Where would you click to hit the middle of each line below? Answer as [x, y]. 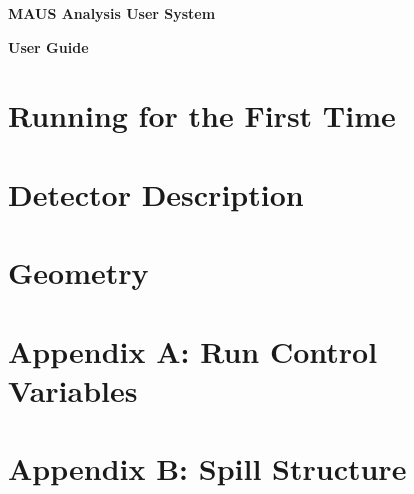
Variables [73, 389]
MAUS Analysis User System [112, 13]
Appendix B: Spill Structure [207, 468]
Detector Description [156, 193]
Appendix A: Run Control [193, 350]
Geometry [78, 272]
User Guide [48, 46]
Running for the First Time [202, 115]
